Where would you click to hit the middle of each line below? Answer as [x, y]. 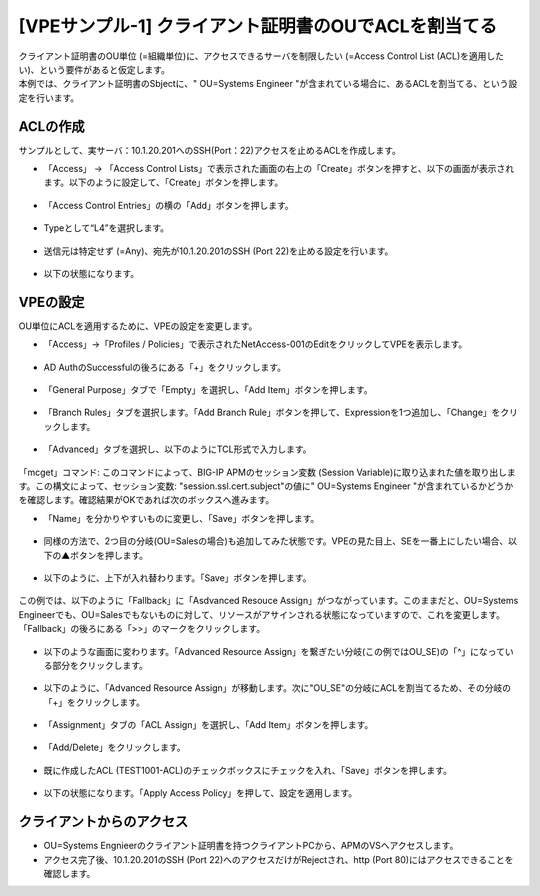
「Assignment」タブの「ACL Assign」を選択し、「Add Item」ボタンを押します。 [208, 725]
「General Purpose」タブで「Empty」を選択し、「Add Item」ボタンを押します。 [208, 390]
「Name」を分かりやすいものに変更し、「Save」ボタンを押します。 [181, 518]
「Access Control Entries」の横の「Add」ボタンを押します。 [168, 205]
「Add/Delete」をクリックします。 [114, 747]
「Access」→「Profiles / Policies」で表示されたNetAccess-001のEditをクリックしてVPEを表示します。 [255, 344]
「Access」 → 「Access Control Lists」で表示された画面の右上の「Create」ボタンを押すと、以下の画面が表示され [279, 169]
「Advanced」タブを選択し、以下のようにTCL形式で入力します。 [177, 449]
